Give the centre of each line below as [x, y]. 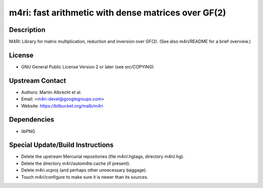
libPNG [28, 131]
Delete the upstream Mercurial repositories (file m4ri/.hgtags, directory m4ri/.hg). [103, 157]
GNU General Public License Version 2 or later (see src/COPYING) [87, 67]
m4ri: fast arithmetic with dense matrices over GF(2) [118, 13]
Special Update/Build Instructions [61, 145]
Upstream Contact [38, 81]
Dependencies [32, 119]
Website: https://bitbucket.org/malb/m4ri [62, 106]
